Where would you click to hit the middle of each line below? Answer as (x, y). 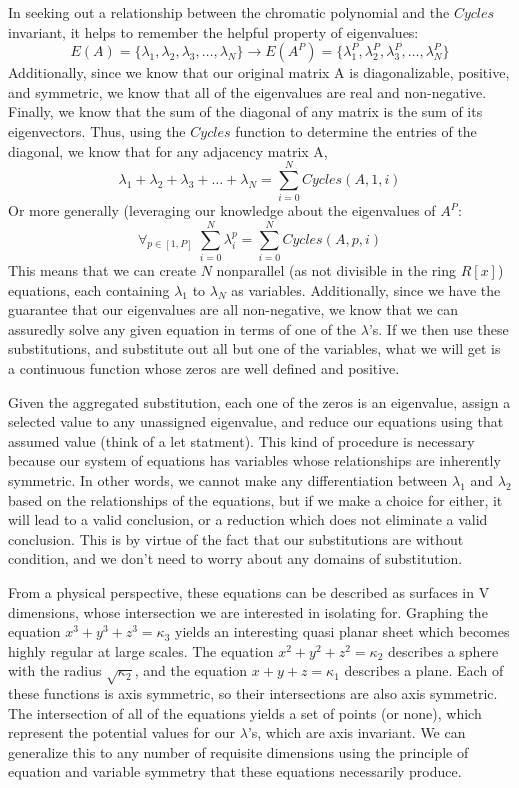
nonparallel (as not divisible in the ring (336, 270)
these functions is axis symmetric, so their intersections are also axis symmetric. (253, 693)
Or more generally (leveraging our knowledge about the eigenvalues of (222, 210)
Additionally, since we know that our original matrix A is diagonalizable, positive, (259, 72)
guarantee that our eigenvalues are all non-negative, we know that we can (233, 309)
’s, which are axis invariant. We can (356, 732)
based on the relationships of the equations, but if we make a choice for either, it (255, 499)
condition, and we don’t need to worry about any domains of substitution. (235, 558)
